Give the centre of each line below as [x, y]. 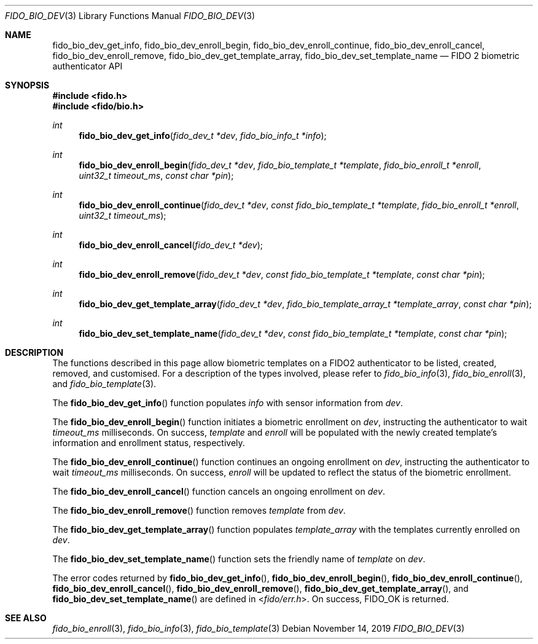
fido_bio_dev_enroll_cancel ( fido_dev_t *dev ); [171, 245]
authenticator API [88, 66]
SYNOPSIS [27, 85]
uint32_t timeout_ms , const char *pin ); [156, 175]
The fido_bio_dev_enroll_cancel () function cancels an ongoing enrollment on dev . [219, 491]
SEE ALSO [26, 618]
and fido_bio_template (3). [104, 384]
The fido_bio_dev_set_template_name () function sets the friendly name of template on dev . [239, 559]
